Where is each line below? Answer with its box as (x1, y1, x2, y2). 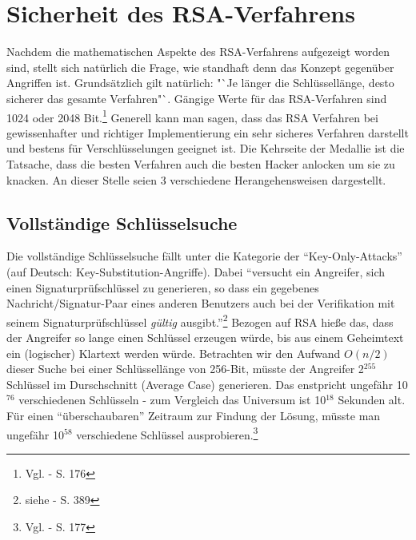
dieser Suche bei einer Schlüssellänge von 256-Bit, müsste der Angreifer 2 (6, 360, 364, 377)
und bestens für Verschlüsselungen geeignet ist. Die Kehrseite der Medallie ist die (6, 140, 405, 157)
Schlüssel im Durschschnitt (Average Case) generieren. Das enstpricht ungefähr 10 (6, 375, 408, 392)
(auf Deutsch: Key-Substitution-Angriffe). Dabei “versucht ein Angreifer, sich (6, 263, 385, 280)
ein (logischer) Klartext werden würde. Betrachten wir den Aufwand (6, 344, 341, 361)
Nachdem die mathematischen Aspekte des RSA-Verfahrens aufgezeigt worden (6, 43, 390, 60)
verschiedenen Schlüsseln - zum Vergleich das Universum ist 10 (18, 391, 326, 408)
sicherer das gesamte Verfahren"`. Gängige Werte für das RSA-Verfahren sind (6, 89, 387, 106)
